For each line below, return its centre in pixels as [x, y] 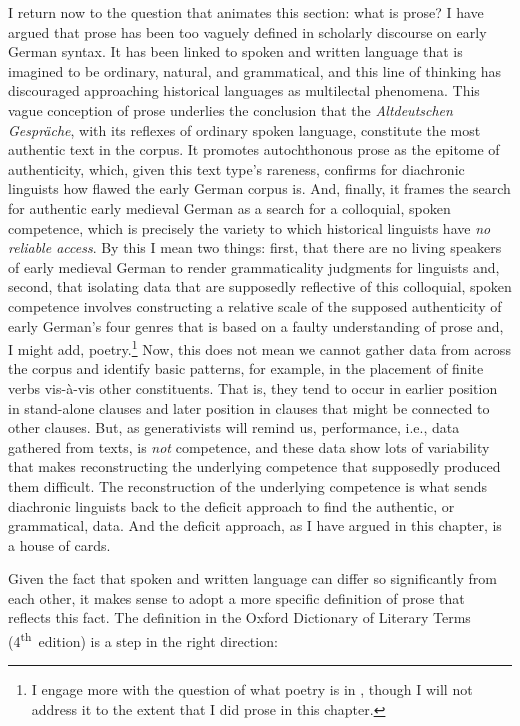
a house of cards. [59, 544]
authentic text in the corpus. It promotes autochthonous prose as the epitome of [254, 149]
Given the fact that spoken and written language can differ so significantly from [252, 578]
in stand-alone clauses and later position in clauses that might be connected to [249, 407]
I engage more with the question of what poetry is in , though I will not [252, 689]
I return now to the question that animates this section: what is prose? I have [246, 12]
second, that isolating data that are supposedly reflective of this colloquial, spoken [260, 286]
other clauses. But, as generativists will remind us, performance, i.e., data [234, 427]
